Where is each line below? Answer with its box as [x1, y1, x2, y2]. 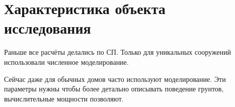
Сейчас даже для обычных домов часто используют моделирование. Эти [4, 73, 226, 84]
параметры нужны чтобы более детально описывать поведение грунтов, [4, 83, 224, 94]
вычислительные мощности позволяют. [4, 93, 124, 103]
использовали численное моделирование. [4, 56, 129, 67]
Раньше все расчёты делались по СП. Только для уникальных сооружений [4, 47, 231, 57]
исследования [4, 18, 91, 38]
